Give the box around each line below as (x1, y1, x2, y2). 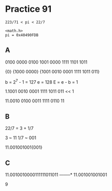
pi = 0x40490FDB (5, 32, 38, 37)
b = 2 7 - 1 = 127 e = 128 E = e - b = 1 (5, 78, 78, 85)
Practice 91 (5, 3, 52, 15)
